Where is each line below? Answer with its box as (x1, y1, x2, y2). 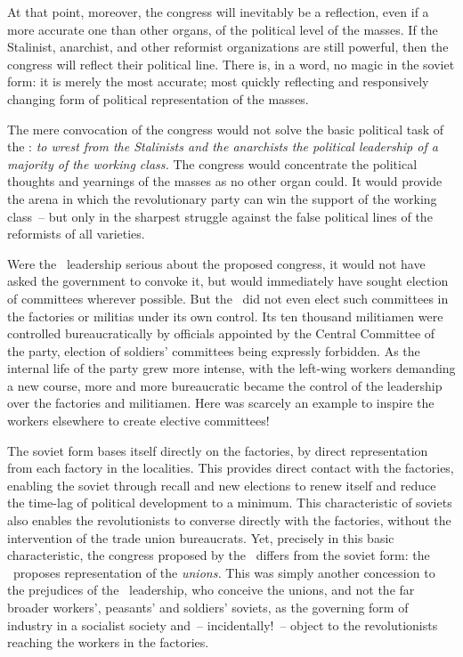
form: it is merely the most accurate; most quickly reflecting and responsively (7, 72, 429, 91)
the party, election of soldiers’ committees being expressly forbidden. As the (7, 341, 420, 360)
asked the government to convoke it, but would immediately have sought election (7, 272, 449, 290)
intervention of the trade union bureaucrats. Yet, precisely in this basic (7, 528, 394, 547)
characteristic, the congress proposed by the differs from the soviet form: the (7, 546, 430, 564)
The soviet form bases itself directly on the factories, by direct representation (7, 441, 428, 459)
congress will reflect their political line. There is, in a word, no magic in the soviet (7, 54, 455, 73)
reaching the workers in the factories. (7, 633, 209, 652)
